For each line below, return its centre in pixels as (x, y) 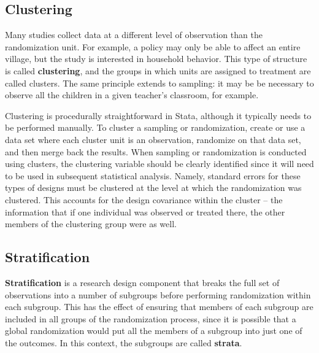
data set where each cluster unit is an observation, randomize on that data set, (153, 139)
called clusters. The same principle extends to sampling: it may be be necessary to (159, 83)
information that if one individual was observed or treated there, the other (145, 211)
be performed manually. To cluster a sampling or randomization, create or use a (155, 127)
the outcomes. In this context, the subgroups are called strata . (124, 342)
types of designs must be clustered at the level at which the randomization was (153, 188)
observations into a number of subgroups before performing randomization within (158, 294)
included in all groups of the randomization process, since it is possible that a (151, 318)
